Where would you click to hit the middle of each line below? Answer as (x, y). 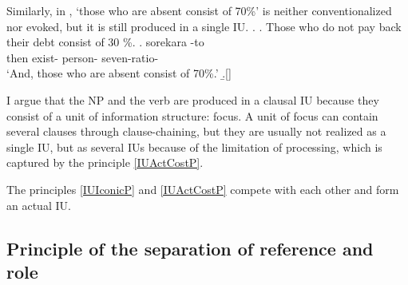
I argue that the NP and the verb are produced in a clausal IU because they (193, 99)
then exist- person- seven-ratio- (83, 57)
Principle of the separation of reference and (190, 248)
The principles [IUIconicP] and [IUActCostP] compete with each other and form (203, 189)
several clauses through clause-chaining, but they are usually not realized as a (196, 131)
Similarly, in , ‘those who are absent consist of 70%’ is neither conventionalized (199, 10)
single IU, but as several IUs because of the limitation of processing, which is (194, 146)
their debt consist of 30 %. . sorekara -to (105, 42)
